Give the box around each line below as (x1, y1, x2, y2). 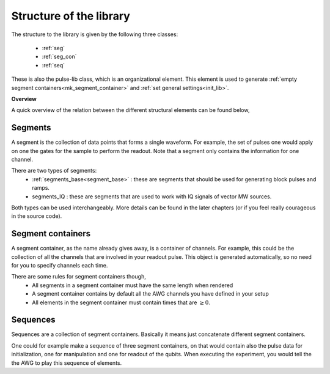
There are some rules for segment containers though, (11, 273, 146, 280)
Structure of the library (11, 9, 131, 23)
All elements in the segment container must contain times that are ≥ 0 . (32, 299, 211, 306)
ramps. (32, 184, 50, 192)
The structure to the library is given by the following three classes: (11, 31, 178, 38)
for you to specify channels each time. (11, 262, 108, 269)
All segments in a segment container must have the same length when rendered (32, 282, 233, 289)
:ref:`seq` (42, 61, 65, 69)
